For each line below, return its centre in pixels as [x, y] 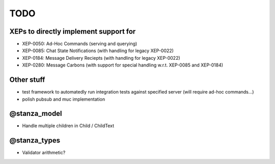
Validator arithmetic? [44, 153]
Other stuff [27, 80]
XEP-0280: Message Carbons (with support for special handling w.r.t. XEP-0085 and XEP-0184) [123, 65]
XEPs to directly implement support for [73, 31]
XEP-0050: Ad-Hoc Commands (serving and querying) [80, 44]
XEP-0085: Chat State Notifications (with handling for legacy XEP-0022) [98, 51]
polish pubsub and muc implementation [64, 99]
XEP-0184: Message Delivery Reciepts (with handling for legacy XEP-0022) [101, 58]
